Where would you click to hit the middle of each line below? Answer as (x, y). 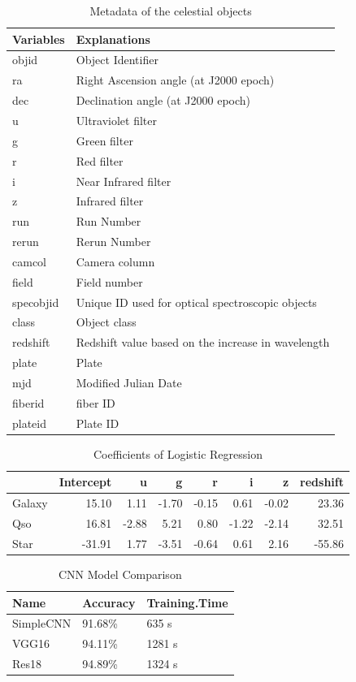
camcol (29, 261)
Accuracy (109, 602)
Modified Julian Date (129, 382)
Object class (106, 322)
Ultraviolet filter (116, 120)
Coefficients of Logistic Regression (178, 453)
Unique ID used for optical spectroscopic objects (196, 302)
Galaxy (30, 503)
